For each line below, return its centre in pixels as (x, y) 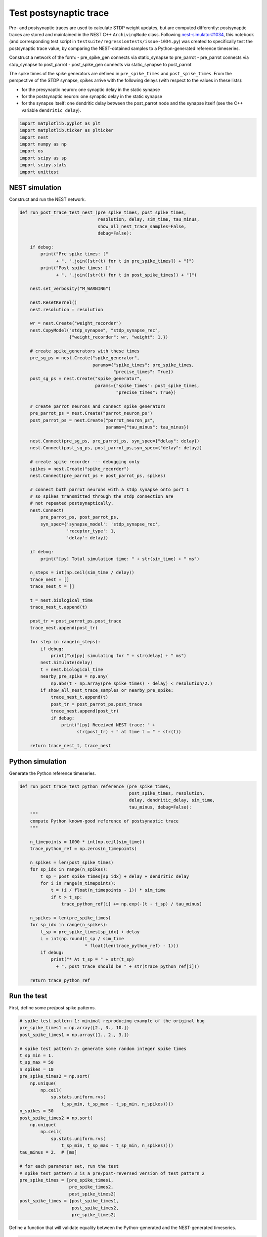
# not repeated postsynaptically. (72, 503)
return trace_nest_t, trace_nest (70, 746)
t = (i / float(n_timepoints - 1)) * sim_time (108, 890)
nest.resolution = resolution (67, 309)
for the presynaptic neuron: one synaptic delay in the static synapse (91, 90)
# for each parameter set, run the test (69, 1166)
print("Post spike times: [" (76, 268)
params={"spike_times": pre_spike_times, (143, 365)
